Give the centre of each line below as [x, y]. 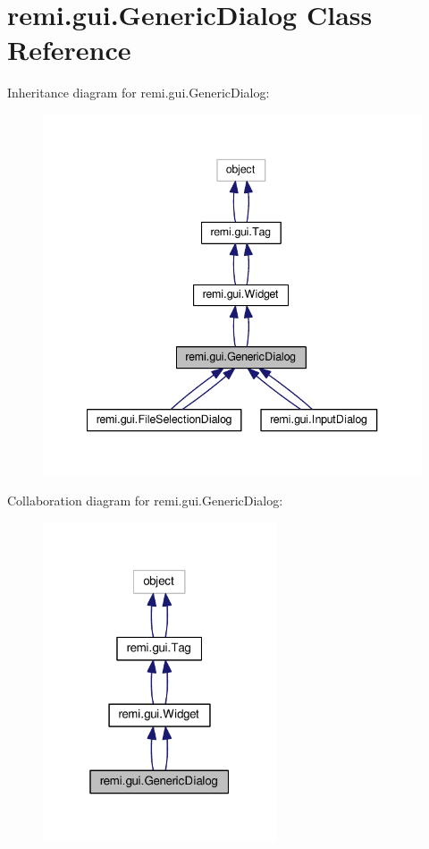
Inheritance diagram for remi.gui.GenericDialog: [139, 93]
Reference [69, 50]
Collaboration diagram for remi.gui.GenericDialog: [145, 501]
